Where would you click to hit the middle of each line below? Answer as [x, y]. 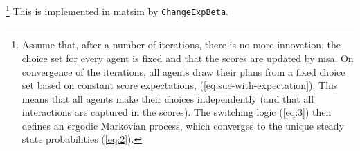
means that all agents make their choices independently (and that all [168, 98]
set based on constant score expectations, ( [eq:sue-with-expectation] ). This [180, 85]
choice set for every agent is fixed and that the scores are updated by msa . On [188, 58]
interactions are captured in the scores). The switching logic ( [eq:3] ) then [177, 112]
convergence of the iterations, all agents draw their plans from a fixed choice [183, 71]
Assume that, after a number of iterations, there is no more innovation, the [181, 44]
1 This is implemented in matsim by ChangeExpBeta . [117, 10]
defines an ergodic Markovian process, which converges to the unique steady [183, 125]
